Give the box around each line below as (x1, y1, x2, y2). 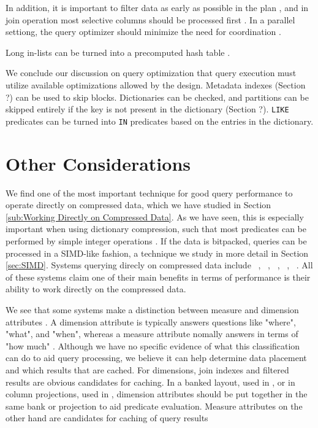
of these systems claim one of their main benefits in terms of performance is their (6, 270, 311, 283)
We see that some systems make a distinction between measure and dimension (6, 303, 299, 316)
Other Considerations (6, 150, 191, 176)
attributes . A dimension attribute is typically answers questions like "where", (6, 315, 296, 328)
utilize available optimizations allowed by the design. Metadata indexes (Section (6, 78, 306, 91)
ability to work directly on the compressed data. (6, 282, 186, 295)
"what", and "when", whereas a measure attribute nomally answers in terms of (6, 327, 298, 340)
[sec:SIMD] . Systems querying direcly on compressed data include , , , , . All (6, 259, 313, 271)
